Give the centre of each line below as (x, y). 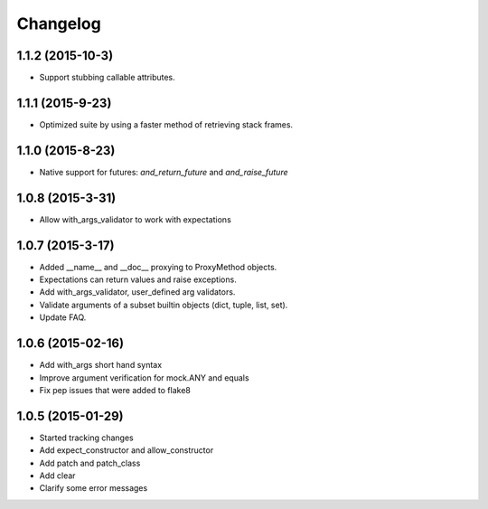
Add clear (57, 476)
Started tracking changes (87, 438)
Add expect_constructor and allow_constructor (127, 450)
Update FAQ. (63, 317)
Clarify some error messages (94, 488)
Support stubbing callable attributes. (107, 78)
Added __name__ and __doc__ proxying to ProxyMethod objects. (158, 267)
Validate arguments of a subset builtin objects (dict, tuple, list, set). (164, 305)
